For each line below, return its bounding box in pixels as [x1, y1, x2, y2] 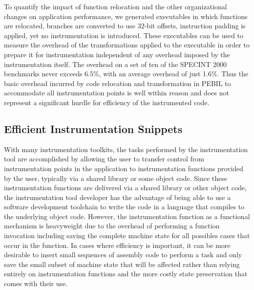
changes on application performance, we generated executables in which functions [4, 11, 248, 21]
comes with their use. [4, 278, 68, 289]
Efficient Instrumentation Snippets [4, 121, 183, 136]
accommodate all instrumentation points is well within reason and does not [4, 88, 229, 98]
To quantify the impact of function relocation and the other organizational [4, 1, 227, 11]
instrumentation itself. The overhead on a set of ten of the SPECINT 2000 [4, 59, 227, 69]
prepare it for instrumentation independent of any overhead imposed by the [4, 49, 230, 59]
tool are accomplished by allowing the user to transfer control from [4, 154, 204, 164]
